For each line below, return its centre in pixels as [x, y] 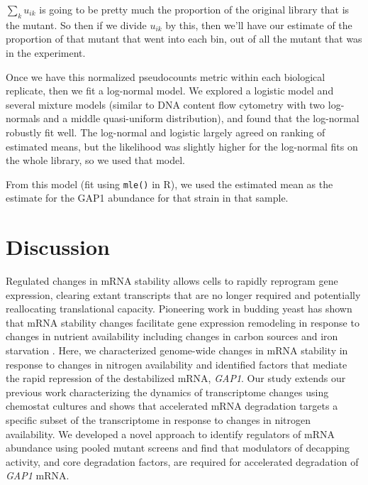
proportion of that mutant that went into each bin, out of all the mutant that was [184, 39]
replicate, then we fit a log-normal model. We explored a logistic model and [170, 91]
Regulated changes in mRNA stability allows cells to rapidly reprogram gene [172, 281]
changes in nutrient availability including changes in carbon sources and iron [172, 336]
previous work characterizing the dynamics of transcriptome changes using [167, 392]
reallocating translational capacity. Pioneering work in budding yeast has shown [179, 309]
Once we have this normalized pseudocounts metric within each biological [166, 76]
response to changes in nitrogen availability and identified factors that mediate [177, 364]
